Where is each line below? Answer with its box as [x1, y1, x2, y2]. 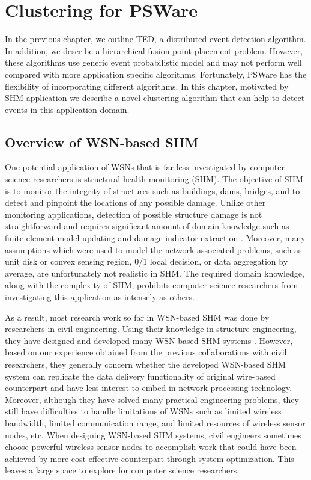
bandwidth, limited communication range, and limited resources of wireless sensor [5, 416, 306, 429]
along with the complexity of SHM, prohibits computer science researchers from [5, 278, 298, 291]
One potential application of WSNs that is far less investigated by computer [5, 161, 285, 173]
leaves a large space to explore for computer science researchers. [5, 464, 240, 476]
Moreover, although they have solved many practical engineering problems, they [5, 393, 299, 405]
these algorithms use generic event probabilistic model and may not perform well [5, 56, 302, 69]
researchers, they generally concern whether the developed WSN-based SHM [5, 357, 286, 370]
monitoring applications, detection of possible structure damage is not [5, 208, 262, 220]
